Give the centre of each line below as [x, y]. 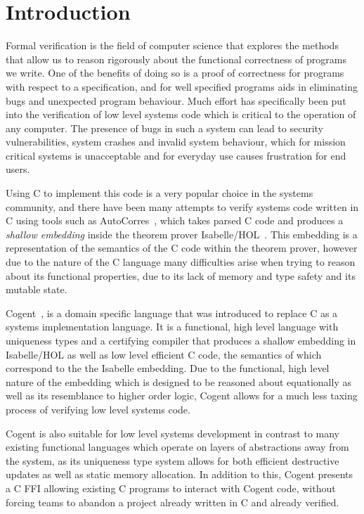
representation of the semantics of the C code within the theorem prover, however [182, 248]
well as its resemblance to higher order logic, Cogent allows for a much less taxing [182, 396]
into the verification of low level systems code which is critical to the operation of [181, 114]
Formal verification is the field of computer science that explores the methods [172, 45]
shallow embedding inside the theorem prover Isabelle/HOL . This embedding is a [182, 234]
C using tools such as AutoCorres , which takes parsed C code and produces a [175, 220]
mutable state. [37, 289]
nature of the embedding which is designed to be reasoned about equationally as [178, 381]
